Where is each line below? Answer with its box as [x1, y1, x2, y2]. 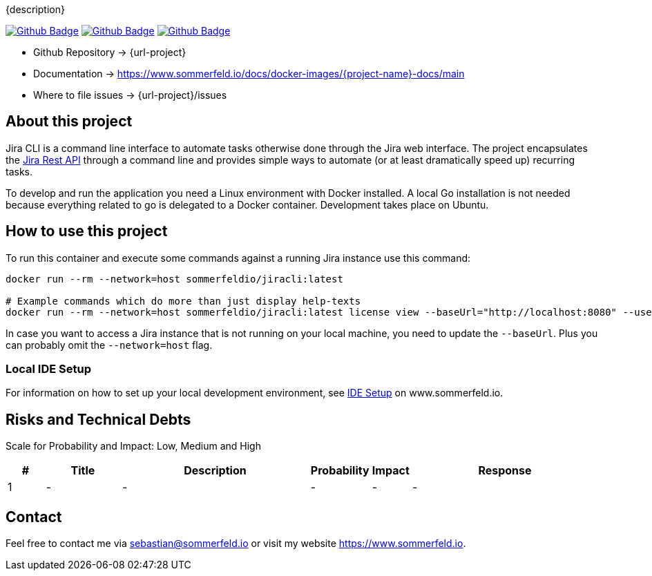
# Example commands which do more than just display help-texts [6, 295, 361, 307]
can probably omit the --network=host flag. [6, 338, 213, 351]
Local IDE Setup [6, 362, 92, 376]
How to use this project [6, 222, 168, 240]
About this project [6, 113, 133, 131]
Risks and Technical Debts [6, 410, 191, 428]
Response [478, 463, 532, 478]
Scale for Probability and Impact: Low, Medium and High [6, 440, 261, 452]
